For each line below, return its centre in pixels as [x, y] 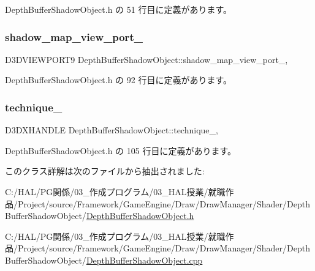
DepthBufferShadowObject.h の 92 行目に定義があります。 [119, 80]
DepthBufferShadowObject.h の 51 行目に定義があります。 [119, 9]
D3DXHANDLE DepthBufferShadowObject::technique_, [112, 130]
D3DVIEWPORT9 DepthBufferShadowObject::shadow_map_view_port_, [146, 59]
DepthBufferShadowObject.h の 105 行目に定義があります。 [121, 150]
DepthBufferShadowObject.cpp [144, 260]
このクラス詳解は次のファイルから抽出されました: [105, 171]
